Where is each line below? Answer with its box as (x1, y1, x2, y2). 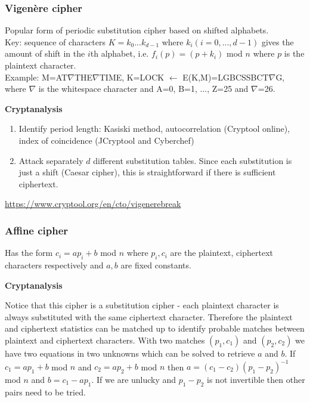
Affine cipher (5, 222, 69, 237)
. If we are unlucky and (91, 373, 176, 386)
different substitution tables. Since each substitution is (93, 154, 292, 166)
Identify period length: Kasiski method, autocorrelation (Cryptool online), (18, 122, 290, 135)
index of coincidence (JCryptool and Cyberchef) (18, 134, 194, 146)
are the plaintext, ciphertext (170, 246, 273, 259)
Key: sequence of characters (5, 35, 106, 48)
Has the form (5, 246, 53, 259)
